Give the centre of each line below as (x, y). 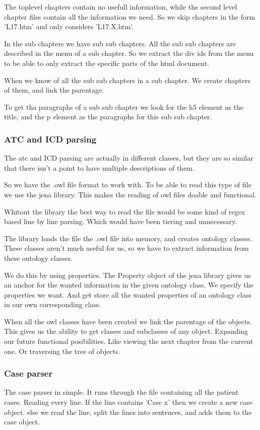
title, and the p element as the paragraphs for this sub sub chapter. (108, 117)
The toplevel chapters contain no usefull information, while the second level (121, 7)
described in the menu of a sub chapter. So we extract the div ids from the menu (129, 53)
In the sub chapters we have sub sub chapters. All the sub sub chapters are (120, 43)
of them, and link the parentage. (54, 90)
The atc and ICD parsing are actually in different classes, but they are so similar (129, 158)
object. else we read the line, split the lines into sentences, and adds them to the (128, 412)
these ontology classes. (39, 258)
